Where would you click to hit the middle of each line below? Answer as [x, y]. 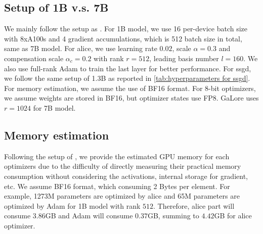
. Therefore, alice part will [194, 205]
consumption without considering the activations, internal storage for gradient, [126, 176]
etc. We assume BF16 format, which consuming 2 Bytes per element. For [117, 186]
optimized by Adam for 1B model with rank [72, 205]
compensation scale [34, 58]
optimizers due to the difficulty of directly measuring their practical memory [123, 166]
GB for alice [233, 216]
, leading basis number [184, 58]
